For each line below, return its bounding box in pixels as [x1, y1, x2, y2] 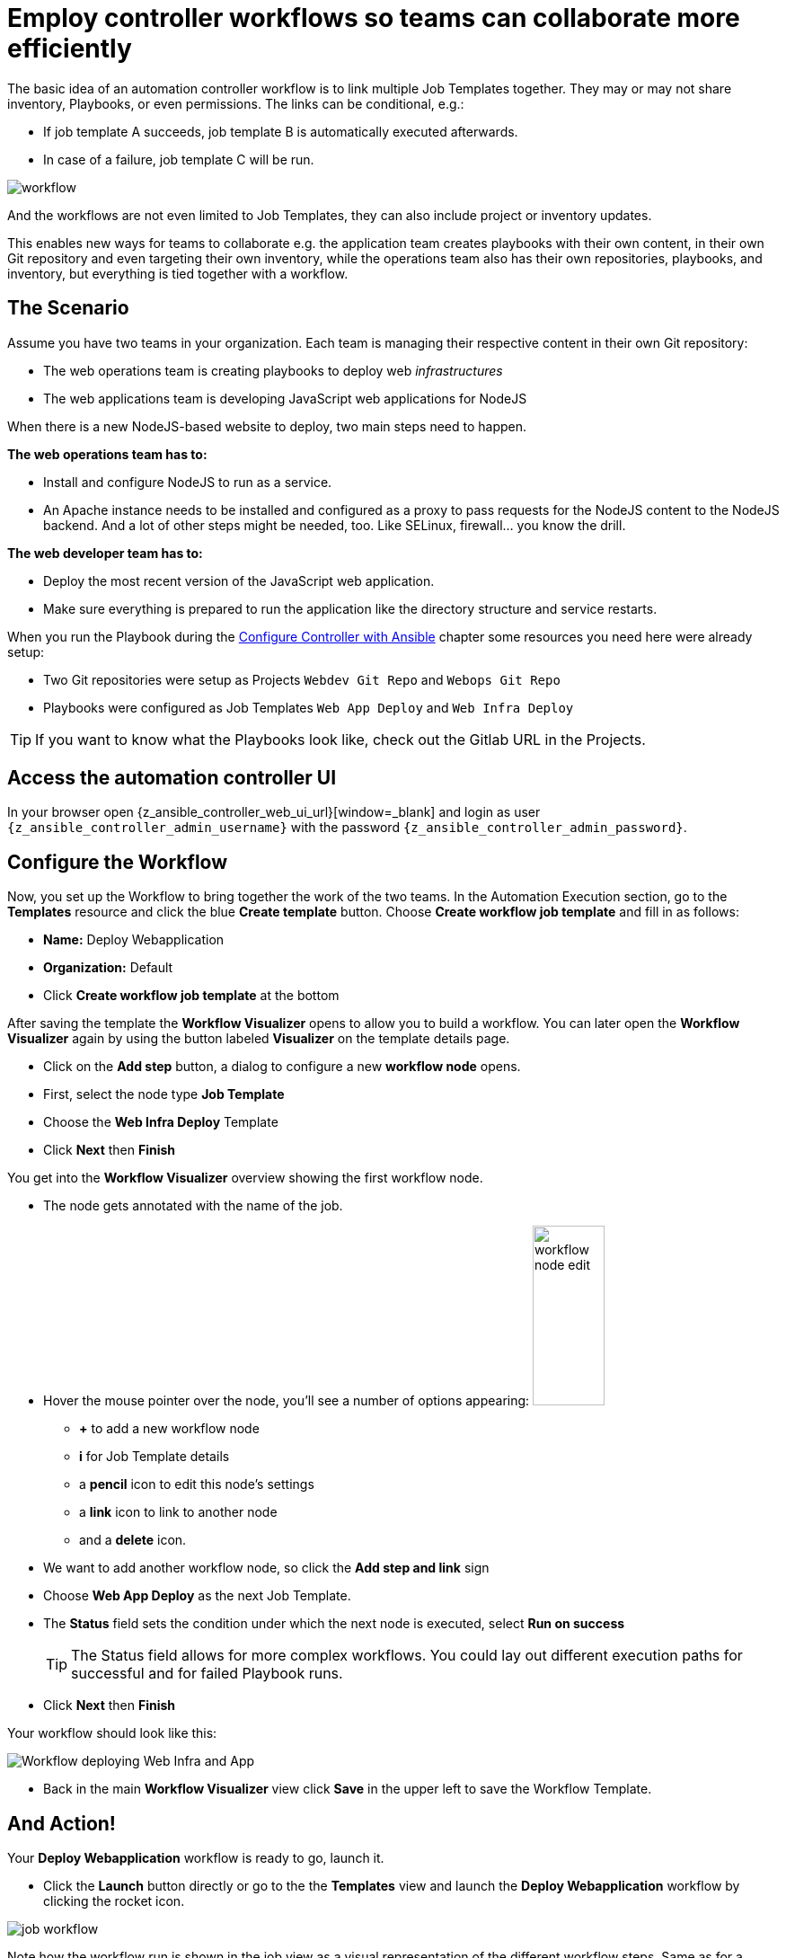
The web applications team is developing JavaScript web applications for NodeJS [43, 390, 527, 406]
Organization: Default [43, 960, 173, 976]
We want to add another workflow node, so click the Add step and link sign [43, 1560, 490, 1576]
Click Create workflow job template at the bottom [43, 988, 340, 1004]
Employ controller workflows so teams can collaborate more [7, 3, 740, 33]
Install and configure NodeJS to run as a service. [43, 474, 332, 490]
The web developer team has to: [7, 545, 203, 561]
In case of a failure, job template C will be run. [43, 151, 314, 167]
